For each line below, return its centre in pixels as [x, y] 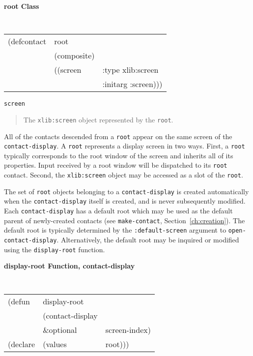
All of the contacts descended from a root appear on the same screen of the [118, 136]
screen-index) [128, 329]
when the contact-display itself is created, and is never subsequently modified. [125, 201]
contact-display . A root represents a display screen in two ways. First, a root [125, 146]
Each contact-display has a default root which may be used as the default [118, 211]
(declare [22, 344]
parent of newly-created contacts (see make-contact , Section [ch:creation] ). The [125, 220]
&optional [60, 329]
